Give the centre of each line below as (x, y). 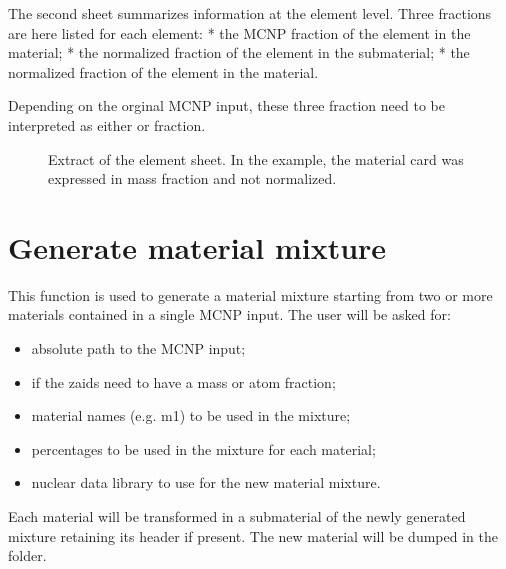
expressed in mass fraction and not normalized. (192, 178)
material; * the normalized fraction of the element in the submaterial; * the (239, 52)
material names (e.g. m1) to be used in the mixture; (191, 415)
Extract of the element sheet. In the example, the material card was (256, 158)
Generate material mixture (197, 246)
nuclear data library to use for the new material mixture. (206, 482)
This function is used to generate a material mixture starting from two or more (250, 294)
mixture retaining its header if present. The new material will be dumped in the (253, 535)
